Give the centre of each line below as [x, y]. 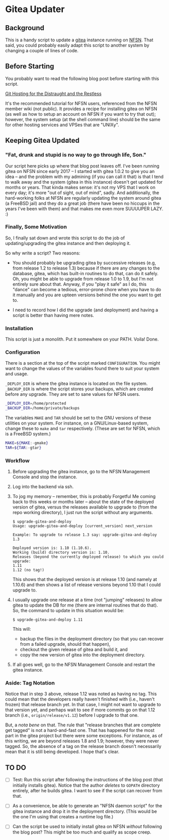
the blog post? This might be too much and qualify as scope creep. [82, 832]
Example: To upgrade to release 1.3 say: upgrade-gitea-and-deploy [84, 535]
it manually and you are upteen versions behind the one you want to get [87, 295]
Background [25, 28]
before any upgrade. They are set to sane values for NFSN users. [73, 394]
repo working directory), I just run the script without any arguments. [83, 513]
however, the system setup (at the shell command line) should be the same [83, 119]
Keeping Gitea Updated [42, 141]
